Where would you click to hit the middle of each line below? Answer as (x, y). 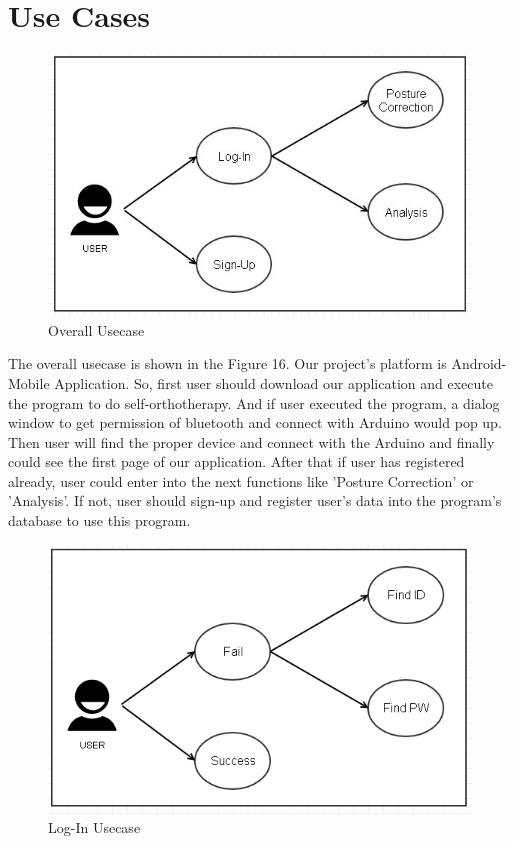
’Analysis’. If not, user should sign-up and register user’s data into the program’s (255, 500)
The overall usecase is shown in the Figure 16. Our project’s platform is (227, 363)
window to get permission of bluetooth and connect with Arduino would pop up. (255, 422)
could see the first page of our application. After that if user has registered (236, 461)
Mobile (29, 382)
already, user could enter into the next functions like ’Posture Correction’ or (241, 480)
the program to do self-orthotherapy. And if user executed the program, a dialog (254, 402)
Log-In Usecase (94, 827)
